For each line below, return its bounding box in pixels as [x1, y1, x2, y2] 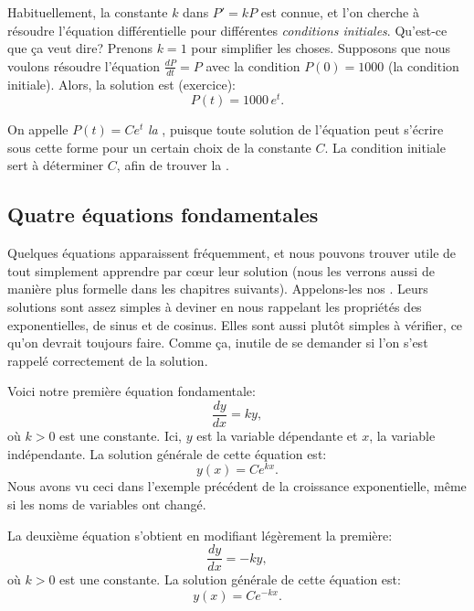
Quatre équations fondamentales [7, 200, 319, 229]
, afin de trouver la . [116, 155, 229, 175]
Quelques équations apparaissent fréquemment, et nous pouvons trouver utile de [7, 243, 457, 263]
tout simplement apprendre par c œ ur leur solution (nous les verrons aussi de [7, 261, 435, 280]
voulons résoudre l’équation [7, 56, 161, 75]
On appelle [7, 120, 68, 139]
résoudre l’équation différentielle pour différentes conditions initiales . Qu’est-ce [7, 20, 448, 39]
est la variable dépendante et [196, 426, 358, 445]
